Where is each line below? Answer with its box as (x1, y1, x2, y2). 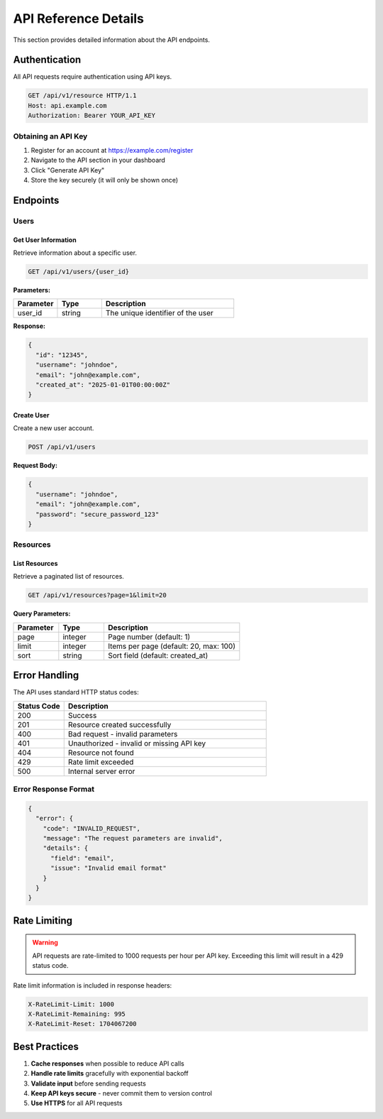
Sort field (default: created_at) (107, 650, 209, 660)
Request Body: (13, 462, 58, 470)
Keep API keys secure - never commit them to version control (30, 1088, 213, 1097)
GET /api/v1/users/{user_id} (28, 268, 130, 276)
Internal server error (67, 766, 135, 776)
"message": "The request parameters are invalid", (43, 834, 223, 843)
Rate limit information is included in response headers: (13, 981, 172, 990)
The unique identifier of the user (105, 308, 214, 318)
